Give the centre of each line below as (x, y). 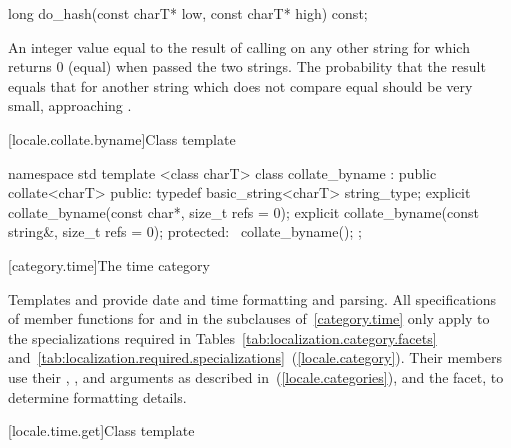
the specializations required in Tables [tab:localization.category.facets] (222, 337)
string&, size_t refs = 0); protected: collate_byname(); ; (185, 231)
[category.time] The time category (109, 264)
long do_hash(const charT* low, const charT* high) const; (188, 13)
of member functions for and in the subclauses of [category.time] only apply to (249, 318)
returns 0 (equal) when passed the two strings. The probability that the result (247, 66)
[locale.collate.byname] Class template (122, 138)
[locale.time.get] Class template (101, 430)
